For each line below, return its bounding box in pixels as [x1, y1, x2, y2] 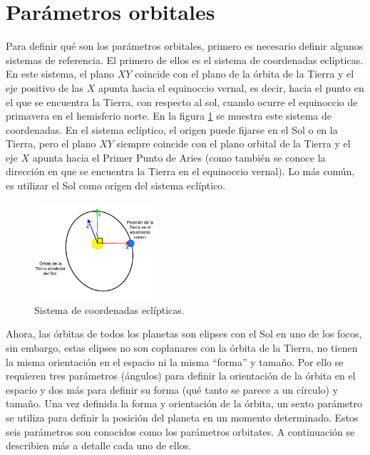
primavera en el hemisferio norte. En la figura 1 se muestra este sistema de [6, 108, 332, 123]
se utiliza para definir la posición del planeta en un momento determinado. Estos [6, 409, 359, 424]
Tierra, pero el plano [6, 136, 96, 151]
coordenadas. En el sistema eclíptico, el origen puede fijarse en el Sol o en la [6, 122, 338, 137]
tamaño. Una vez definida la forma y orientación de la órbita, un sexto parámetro [6, 396, 363, 411]
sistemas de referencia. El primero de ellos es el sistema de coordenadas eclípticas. [6, 52, 364, 67]
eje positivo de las [6, 80, 84, 95]
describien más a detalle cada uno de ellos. [6, 438, 192, 453]
